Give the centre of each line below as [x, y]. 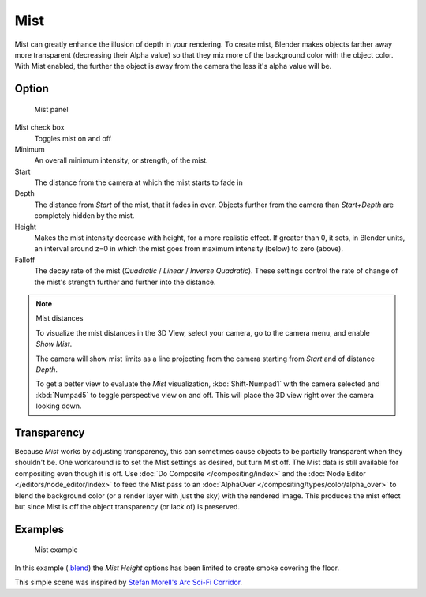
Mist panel [51, 109]
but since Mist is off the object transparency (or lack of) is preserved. [127, 506]
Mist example [56, 550]
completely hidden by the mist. [84, 216]
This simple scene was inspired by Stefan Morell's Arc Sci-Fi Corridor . [129, 582]
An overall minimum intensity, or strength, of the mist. [121, 160]
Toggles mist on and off [73, 138]
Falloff [25, 260]
